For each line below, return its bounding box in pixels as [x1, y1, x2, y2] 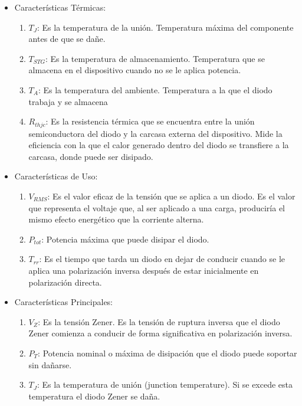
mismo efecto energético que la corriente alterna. [28, 213, 204, 225]
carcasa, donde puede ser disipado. [28, 150, 153, 162]
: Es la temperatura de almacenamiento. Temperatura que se [45, 52, 265, 64]
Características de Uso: [14, 170, 98, 182]
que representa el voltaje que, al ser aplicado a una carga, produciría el [28, 201, 285, 214]
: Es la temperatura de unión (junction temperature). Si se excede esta [37, 378, 293, 391]
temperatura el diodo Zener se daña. [28, 389, 160, 402]
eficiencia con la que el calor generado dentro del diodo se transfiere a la [28, 139, 289, 151]
